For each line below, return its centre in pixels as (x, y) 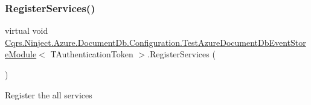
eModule (21, 54)
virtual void (27, 30)
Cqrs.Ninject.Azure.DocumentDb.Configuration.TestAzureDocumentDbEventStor (155, 42)
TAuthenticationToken (92, 54)
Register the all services (49, 94)
